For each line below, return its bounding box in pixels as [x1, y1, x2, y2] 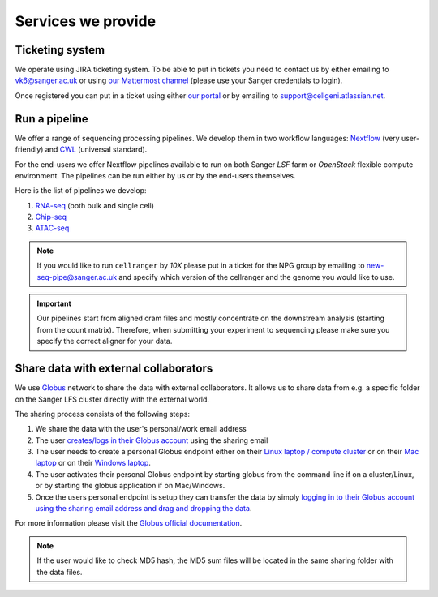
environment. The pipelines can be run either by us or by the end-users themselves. [15, 170, 296, 180]
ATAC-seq [35, 223, 70, 233]
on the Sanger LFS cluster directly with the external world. [15, 394, 210, 404]
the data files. [36, 567, 83, 577]
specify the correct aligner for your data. [36, 337, 173, 346]
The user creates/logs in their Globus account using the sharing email [35, 435, 268, 445]
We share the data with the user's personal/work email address [35, 424, 247, 434]
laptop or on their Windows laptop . [35, 458, 152, 468]
